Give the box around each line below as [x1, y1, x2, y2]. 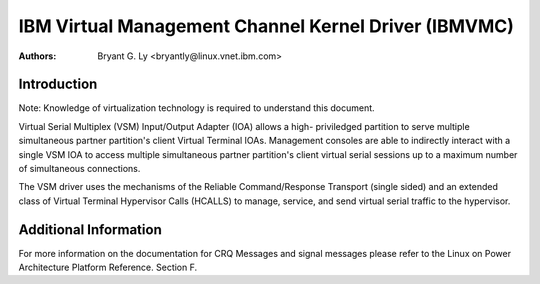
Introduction [18, 76, 98, 93]
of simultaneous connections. [18, 163, 141, 175]
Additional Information [18, 221, 162, 238]
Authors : [18, 50, 57, 62]
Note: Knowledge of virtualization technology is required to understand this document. [18, 102, 375, 114]
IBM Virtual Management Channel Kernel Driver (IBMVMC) [18, 15, 515, 37]
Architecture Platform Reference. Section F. [18, 261, 198, 274]
